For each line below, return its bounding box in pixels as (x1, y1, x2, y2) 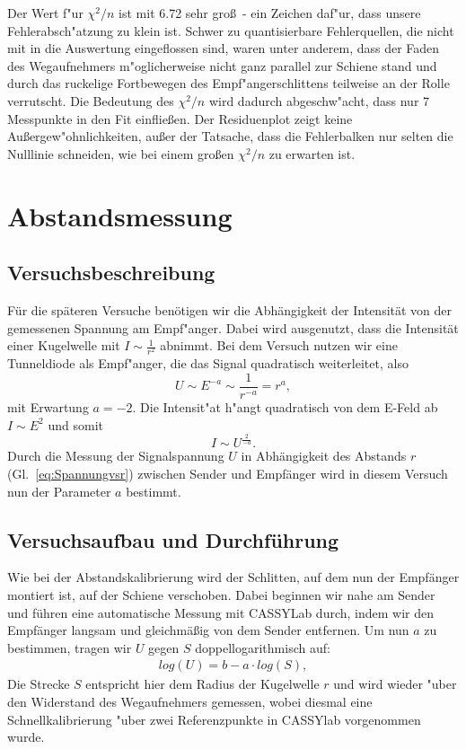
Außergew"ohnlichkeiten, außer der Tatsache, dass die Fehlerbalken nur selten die (7, 127, 453, 145)
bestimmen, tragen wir (7, 638, 132, 656)
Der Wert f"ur (7, 4, 84, 22)
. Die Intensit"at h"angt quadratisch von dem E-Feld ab (132, 397, 438, 416)
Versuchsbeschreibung (7, 259, 215, 286)
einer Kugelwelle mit (7, 336, 120, 355)
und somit (48, 415, 103, 434)
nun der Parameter (7, 481, 111, 500)
